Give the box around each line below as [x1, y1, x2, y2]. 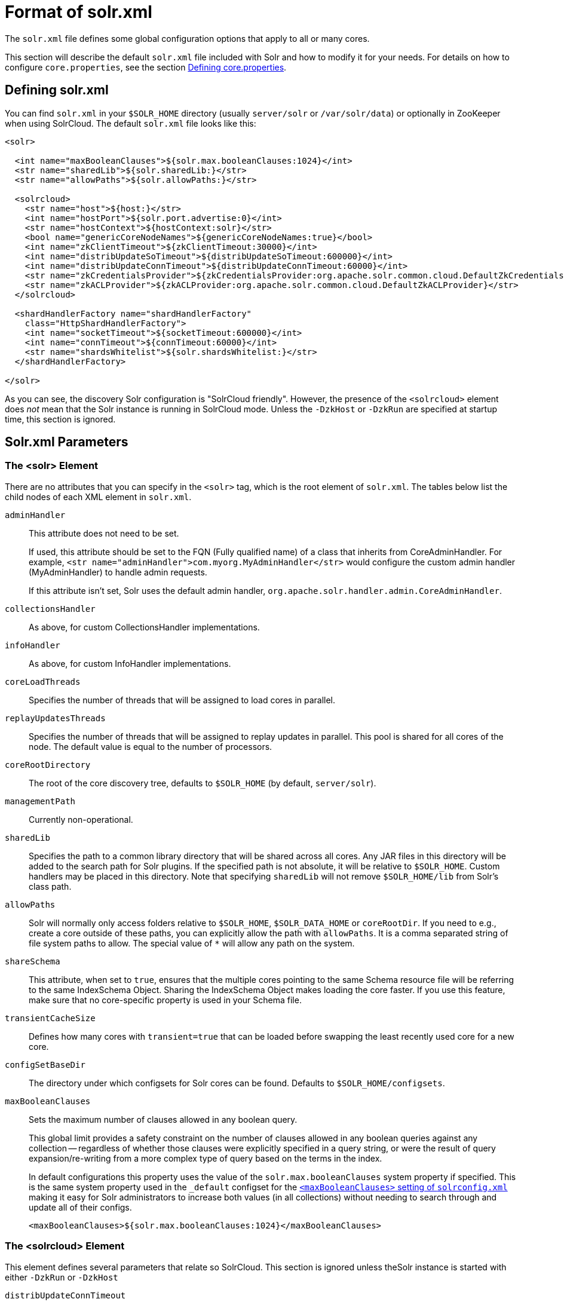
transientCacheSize [5, 1013, 96, 1023]
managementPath [5, 796, 76, 806]
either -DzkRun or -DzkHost [5, 1272, 118, 1282]
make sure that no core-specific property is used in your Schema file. [29, 994, 302, 1005]
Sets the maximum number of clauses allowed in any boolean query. [29, 1114, 298, 1125]
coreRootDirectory [5, 759, 91, 770]
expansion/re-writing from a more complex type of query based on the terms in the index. [29, 1153, 382, 1163]
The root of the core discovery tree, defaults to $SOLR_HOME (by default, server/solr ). [29, 777, 376, 788]
